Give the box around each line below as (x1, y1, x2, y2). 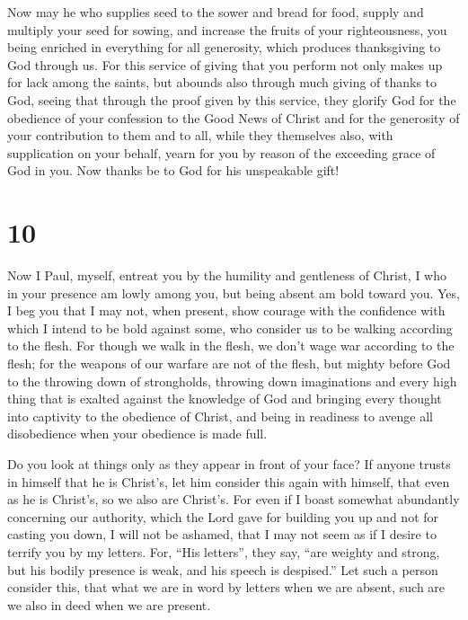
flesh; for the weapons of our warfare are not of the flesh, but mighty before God (7, 354, 451, 373)
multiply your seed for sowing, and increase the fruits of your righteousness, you (7, 20, 447, 39)
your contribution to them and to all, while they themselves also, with (7, 126, 393, 145)
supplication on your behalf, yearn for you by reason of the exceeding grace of (7, 143, 436, 162)
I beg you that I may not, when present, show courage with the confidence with (7, 301, 446, 320)
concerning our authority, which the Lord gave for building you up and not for (7, 507, 439, 526)
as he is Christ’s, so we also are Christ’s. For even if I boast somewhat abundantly (7, 490, 460, 509)
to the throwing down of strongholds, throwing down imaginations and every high (7, 371, 457, 390)
